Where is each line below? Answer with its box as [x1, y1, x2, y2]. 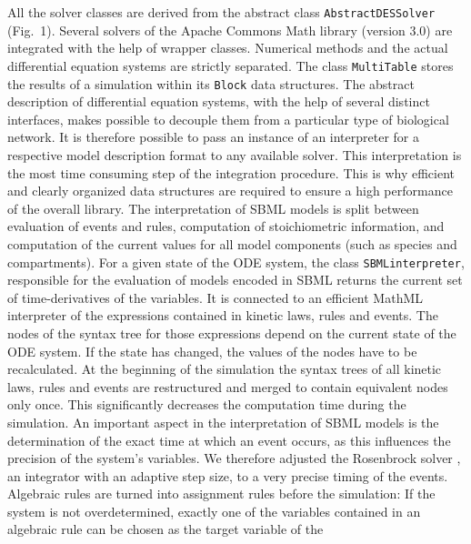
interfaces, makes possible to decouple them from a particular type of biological [7, 109, 449, 128]
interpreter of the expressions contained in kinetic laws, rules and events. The [7, 306, 438, 325]
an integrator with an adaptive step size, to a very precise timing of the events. [7, 466, 448, 485]
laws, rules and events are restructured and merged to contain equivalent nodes [7, 377, 448, 396]
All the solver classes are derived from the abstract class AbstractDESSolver [7, 3, 436, 21]
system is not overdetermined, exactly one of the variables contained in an [7, 501, 421, 520]
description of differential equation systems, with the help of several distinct [7, 92, 430, 111]
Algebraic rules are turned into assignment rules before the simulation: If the [7, 484, 436, 503]
